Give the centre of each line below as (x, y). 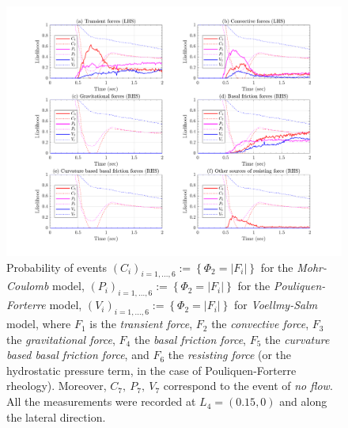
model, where (39, 324)
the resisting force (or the (230, 355)
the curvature (297, 339)
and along (303, 401)
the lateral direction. (56, 417)
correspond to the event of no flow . (248, 386)
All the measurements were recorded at (101, 401)
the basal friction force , (190, 339)
